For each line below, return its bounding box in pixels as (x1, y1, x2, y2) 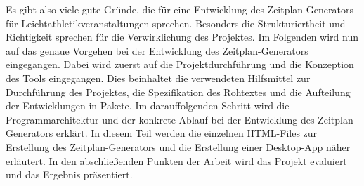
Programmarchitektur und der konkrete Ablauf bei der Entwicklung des (6, 112, 315, 126)
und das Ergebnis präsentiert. (6, 167, 133, 182)
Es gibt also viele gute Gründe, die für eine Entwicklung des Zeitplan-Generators (6, 2, 353, 16)
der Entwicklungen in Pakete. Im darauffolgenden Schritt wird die (6, 98, 290, 113)
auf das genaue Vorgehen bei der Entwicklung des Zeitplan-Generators (6, 43, 308, 58)
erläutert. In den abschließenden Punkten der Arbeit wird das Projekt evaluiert (6, 153, 347, 168)
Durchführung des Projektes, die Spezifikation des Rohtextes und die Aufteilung (6, 84, 351, 99)
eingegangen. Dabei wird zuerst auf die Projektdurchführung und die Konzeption (6, 57, 354, 72)
